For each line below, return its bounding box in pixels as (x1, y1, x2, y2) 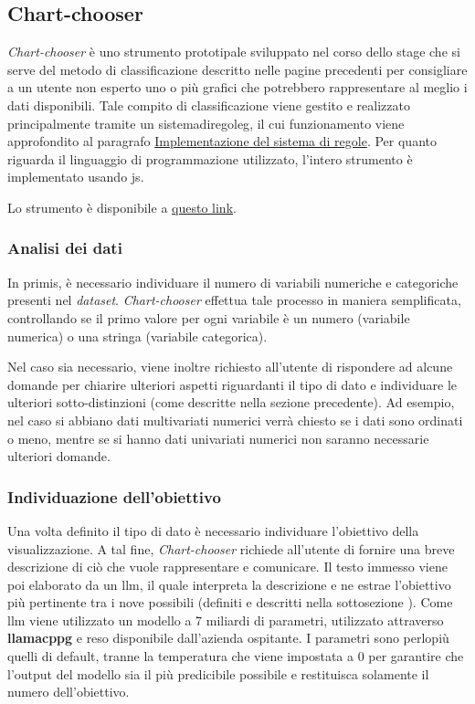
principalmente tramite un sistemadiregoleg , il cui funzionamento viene (7, 113, 405, 132)
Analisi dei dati (7, 236, 122, 259)
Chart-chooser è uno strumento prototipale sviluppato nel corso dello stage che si (7, 42, 460, 61)
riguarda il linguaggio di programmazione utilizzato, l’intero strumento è (7, 149, 413, 168)
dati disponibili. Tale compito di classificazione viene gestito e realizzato (7, 95, 410, 114)
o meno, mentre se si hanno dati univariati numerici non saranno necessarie (7, 428, 429, 447)
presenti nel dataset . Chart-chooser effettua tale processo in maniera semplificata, (7, 290, 461, 310)
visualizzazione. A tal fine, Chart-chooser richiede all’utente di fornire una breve (7, 539, 455, 558)
